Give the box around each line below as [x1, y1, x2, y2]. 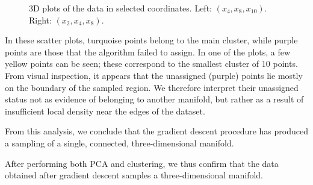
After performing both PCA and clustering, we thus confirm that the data [5, 157, 279, 169]
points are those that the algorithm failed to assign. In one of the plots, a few [5, 45, 291, 58]
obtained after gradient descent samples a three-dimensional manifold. [5, 169, 263, 181]
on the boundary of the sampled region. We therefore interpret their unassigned [5, 81, 299, 93]
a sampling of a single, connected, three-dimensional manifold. [5, 136, 234, 149]
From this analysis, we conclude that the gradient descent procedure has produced [5, 125, 308, 137]
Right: [29, 13, 52, 26]
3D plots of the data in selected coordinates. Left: [29, 2, 212, 14]
